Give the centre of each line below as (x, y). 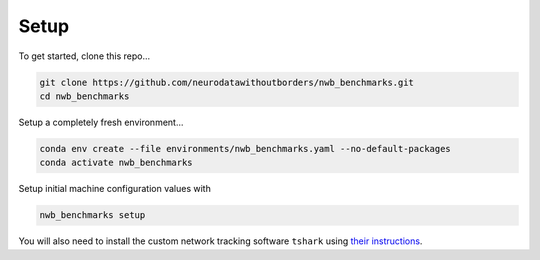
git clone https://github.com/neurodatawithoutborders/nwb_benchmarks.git (227, 82)
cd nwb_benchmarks (84, 96)
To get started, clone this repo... (84, 56)
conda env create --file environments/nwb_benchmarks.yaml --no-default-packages (245, 148)
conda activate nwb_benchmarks (116, 163)
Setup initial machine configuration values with (115, 189)
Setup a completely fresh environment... (101, 122)
